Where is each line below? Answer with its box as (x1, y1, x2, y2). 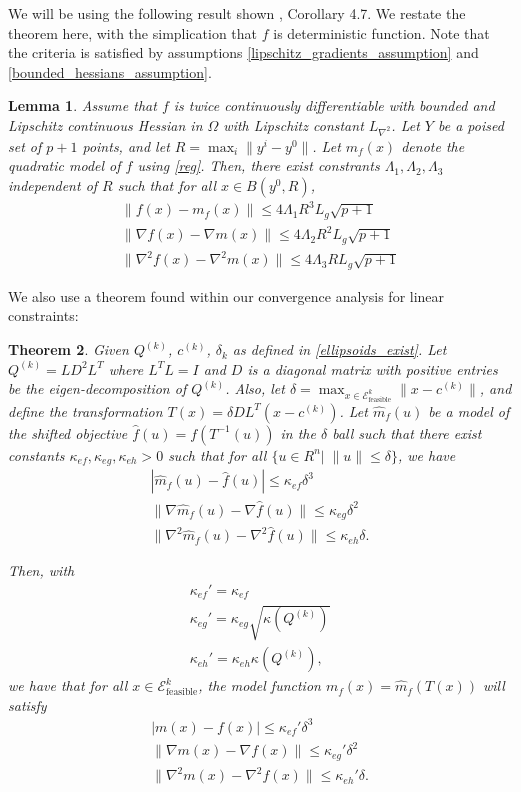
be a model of (428, 400, 510, 421)
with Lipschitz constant (223, 114, 364, 135)
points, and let (82, 135, 170, 156)
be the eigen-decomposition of (8, 378, 187, 399)
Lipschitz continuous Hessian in (8, 114, 203, 135)
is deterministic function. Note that (273, 22, 490, 43)
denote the (401, 135, 465, 156)
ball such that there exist (332, 422, 482, 443)
